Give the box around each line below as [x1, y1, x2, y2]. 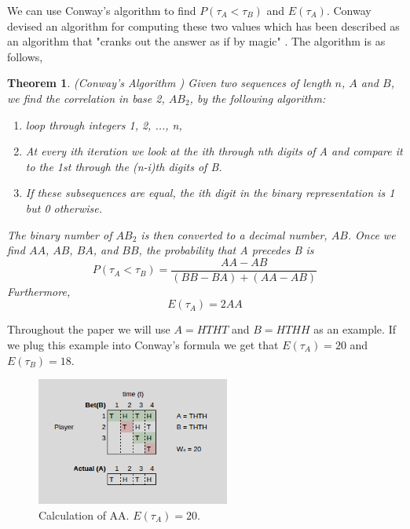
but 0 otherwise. [25, 199, 102, 216]
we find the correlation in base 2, [7, 89, 165, 106]
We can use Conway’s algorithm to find [7, 2, 196, 18]
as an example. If [313, 321, 396, 337]
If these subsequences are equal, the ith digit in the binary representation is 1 [25, 184, 395, 201]
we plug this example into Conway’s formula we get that [7, 336, 279, 352]
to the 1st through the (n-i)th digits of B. [25, 158, 222, 174]
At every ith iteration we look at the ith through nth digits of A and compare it [25, 143, 403, 159]
